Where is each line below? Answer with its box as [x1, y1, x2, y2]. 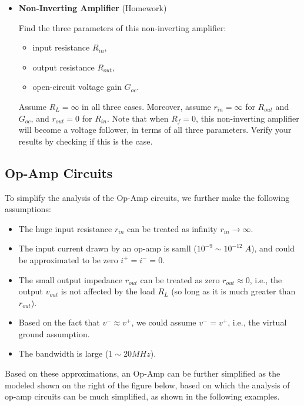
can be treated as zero [140, 273, 220, 286]
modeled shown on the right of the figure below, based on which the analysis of [5, 378, 290, 391]
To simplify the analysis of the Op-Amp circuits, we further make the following [5, 191, 290, 203]
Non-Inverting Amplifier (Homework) [18, 2, 167, 14]
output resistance [32, 61, 95, 73]
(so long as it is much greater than [171, 285, 296, 297]
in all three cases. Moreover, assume [82, 100, 211, 112]
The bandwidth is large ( [18, 347, 109, 360]
